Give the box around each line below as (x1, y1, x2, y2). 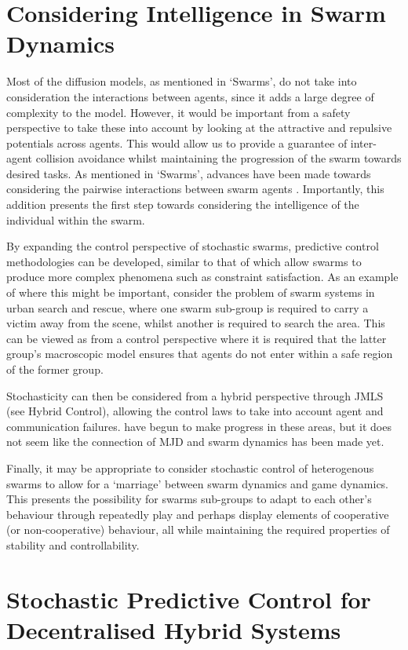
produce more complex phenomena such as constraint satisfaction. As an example (6, 268, 399, 285)
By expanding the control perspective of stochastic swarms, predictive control (6, 238, 379, 254)
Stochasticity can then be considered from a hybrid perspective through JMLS (6, 387, 384, 404)
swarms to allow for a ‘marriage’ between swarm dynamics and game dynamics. (6, 475, 389, 491)
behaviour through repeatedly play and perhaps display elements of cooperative (6, 506, 389, 522)
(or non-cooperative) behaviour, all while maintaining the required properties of (6, 521, 390, 538)
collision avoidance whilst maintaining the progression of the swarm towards (35, 150, 402, 166)
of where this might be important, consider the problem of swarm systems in (6, 284, 375, 301)
